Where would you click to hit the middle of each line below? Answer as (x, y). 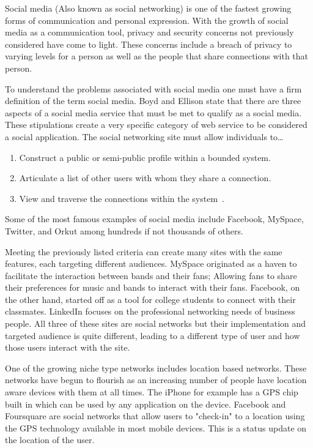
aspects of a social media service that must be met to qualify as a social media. (153, 112)
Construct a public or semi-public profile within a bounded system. (145, 157)
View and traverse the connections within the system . (122, 198)
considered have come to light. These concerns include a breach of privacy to (149, 44)
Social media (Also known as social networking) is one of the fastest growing (148, 8)
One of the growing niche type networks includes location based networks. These (156, 368)
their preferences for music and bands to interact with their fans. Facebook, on (153, 287)
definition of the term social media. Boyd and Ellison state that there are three (153, 101)
